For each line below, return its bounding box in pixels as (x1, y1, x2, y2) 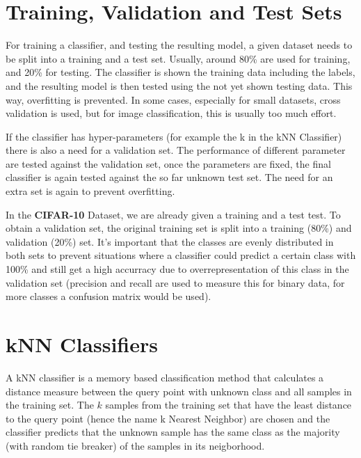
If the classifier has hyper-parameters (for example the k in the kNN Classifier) (6, 129, 342, 143)
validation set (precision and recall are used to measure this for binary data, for (6, 275, 345, 290)
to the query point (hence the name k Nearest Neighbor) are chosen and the (6, 411, 330, 425)
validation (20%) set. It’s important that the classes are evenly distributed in (6, 234, 334, 248)
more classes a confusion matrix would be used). (6, 289, 211, 303)
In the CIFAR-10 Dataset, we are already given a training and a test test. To (6, 207, 341, 221)
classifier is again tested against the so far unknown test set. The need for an (6, 170, 333, 184)
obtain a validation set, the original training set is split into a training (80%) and (6, 221, 352, 235)
